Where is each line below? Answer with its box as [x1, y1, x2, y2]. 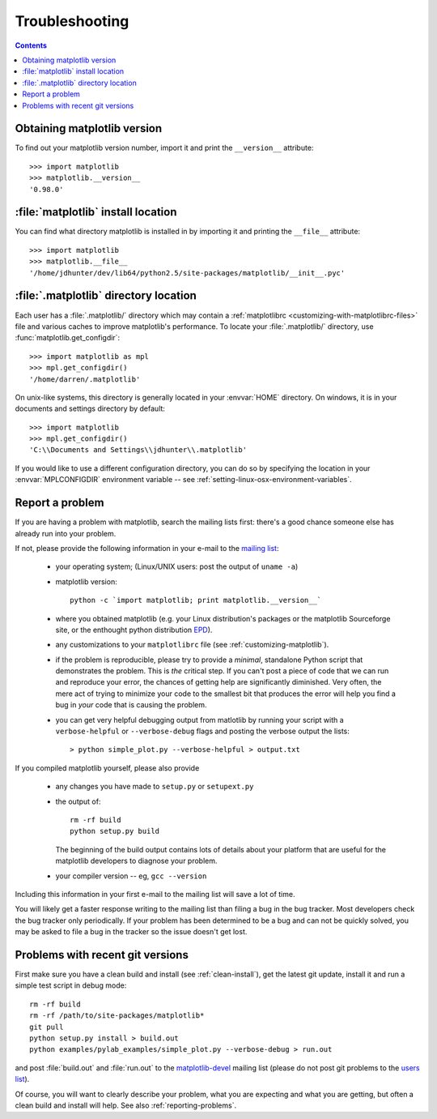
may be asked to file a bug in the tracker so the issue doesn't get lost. [15, 927, 248, 937]
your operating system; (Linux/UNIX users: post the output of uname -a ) [55, 562, 299, 571]
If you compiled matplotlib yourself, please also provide [15, 762, 200, 773]
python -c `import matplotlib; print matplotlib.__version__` [70, 596, 322, 605]
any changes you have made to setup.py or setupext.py [55, 782, 254, 792]
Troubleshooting [15, 12, 129, 30]
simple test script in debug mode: [15, 980, 127, 990]
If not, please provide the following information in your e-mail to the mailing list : [15, 543, 279, 553]
